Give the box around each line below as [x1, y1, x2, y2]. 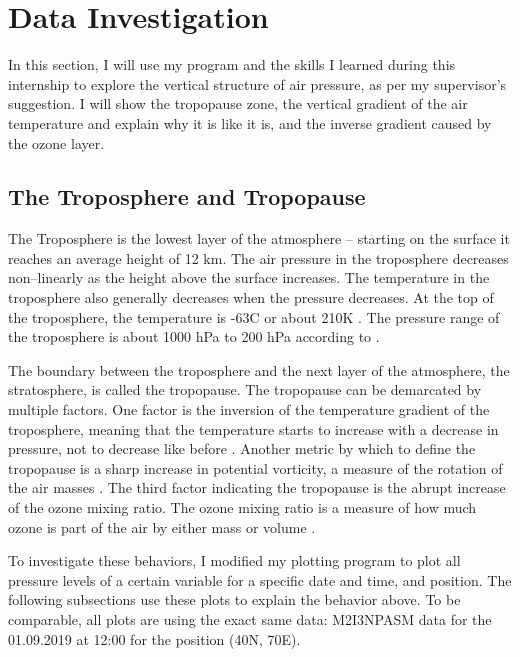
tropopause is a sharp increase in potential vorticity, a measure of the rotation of [8, 457, 503, 478]
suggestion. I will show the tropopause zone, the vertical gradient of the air [8, 93, 468, 114]
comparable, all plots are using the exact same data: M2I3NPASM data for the [8, 608, 492, 629]
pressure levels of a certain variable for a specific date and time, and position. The [8, 569, 512, 590]
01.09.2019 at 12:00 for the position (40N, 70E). [8, 628, 301, 649]
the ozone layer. [8, 132, 105, 153]
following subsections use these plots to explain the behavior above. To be [8, 589, 461, 610]
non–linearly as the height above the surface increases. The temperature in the [8, 267, 490, 288]
